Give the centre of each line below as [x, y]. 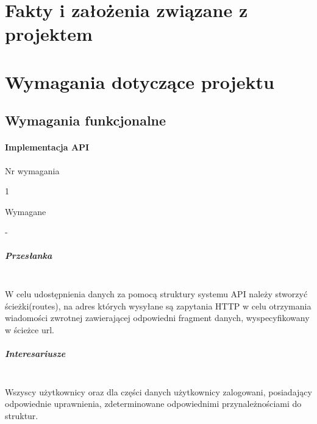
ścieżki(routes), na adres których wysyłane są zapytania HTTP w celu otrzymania [158, 306]
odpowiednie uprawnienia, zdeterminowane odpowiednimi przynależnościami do [153, 404]
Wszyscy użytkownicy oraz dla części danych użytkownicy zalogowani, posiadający [158, 391]
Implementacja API [47, 147]
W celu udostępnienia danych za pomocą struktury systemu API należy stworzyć [156, 294]
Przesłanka [29, 256]
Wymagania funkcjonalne [86, 120]
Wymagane [26, 211]
